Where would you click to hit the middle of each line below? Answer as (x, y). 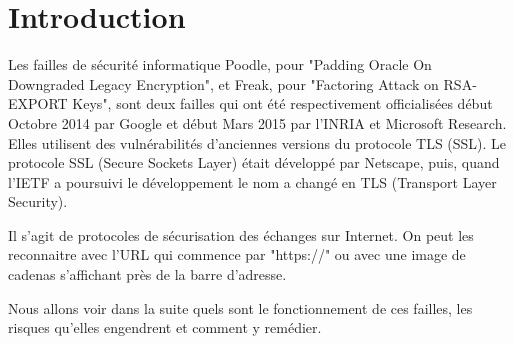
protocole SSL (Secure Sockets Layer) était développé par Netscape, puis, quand (254, 162)
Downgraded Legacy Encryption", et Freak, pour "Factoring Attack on (223, 83)
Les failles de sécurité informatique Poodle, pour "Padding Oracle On (220, 64)
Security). (38, 201)
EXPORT (38, 103)
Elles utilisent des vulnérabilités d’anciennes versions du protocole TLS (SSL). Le (257, 142)
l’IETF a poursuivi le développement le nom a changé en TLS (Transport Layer (252, 181)
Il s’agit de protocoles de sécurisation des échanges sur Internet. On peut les (241, 234)
